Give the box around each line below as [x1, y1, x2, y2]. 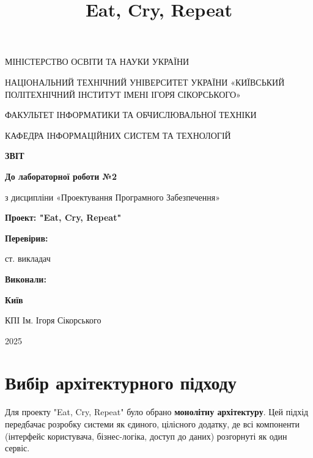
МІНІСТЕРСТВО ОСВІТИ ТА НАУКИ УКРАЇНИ [5, 55, 190, 68]
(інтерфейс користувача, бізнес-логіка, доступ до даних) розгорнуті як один [5, 429, 287, 442]
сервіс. [5, 441, 30, 454]
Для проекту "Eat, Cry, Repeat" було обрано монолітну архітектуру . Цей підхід [5, 405, 309, 418]
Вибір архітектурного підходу [5, 370, 237, 395]
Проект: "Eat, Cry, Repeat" [5, 211, 122, 224]
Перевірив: [5, 231, 48, 244]
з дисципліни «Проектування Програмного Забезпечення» [5, 190, 220, 203]
